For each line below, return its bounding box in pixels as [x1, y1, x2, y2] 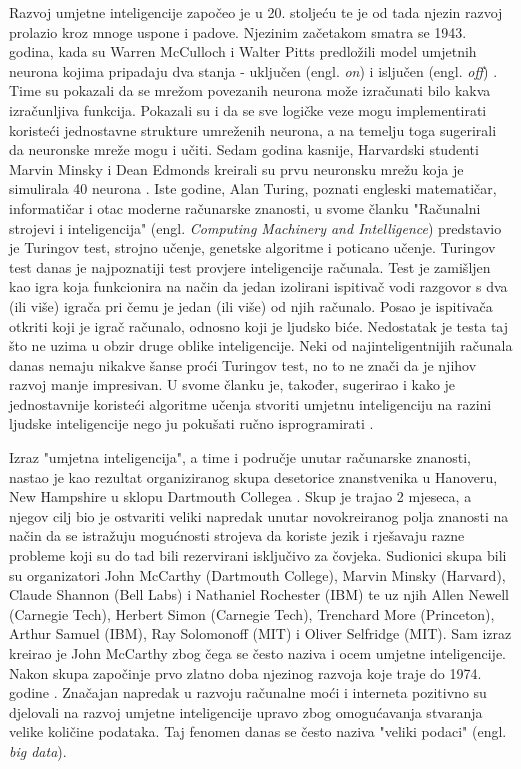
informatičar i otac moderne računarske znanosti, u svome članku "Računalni [9, 197, 481, 218]
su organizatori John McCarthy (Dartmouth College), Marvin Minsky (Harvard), [9, 564, 506, 585]
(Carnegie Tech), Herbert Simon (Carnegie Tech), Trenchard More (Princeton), [9, 603, 495, 624]
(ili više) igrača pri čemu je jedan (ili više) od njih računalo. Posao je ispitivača [9, 295, 493, 316]
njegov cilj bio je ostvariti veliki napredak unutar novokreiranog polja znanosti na [9, 505, 509, 526]
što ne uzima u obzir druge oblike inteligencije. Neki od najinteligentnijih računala [9, 335, 513, 356]
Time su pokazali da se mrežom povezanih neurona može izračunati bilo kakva [9, 80, 491, 101]
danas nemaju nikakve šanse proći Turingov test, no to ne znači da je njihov [9, 354, 477, 375]
